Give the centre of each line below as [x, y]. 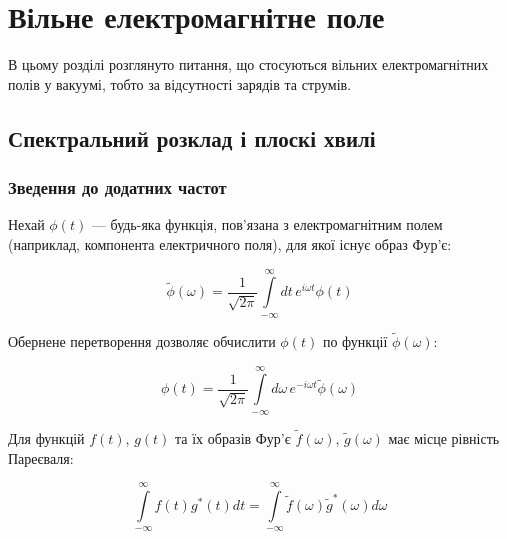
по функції [355, 340]
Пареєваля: [41, 457]
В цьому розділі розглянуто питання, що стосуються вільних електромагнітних [248, 64]
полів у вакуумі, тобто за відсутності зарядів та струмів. [180, 83]
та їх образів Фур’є [233, 437]
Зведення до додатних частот [117, 187]
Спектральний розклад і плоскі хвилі [192, 137]
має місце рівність [444, 437]
